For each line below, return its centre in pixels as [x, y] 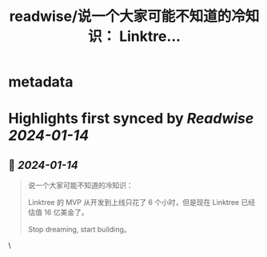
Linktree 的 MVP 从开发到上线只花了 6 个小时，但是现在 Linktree [133, 203]
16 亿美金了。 [66, 212]
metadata [41, 82]
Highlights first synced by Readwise [131, 119]
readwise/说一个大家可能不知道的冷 [128, 16]
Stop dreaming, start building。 [79, 230]
